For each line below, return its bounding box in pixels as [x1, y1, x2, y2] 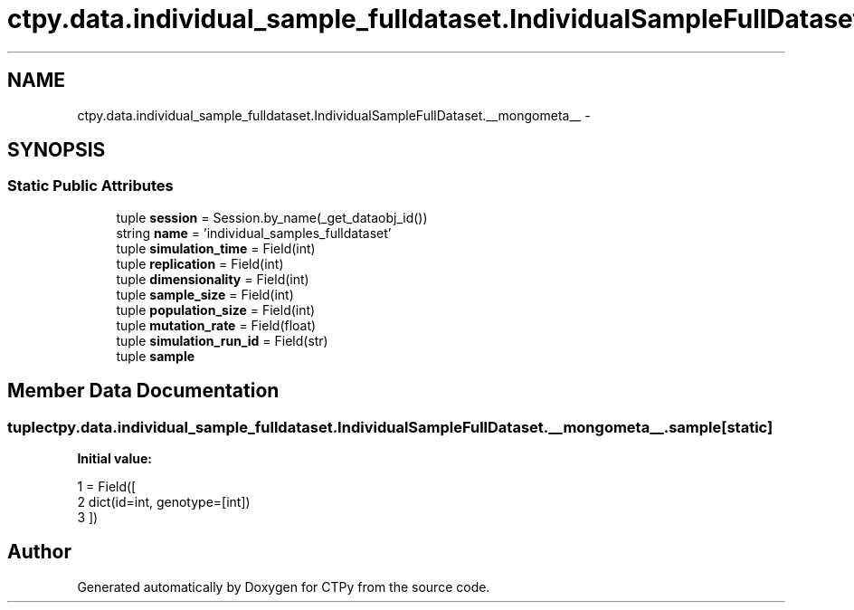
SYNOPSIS [7, 138, 106, 162]
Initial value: [77, 451, 152, 467]
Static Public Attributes [7, 176, 174, 195]
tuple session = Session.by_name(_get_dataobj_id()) [116, 209, 428, 225]
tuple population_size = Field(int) [116, 301, 316, 318]
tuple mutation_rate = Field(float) [116, 317, 317, 333]
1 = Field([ [77, 479, 137, 495]
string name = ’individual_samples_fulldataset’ [116, 224, 392, 241]
